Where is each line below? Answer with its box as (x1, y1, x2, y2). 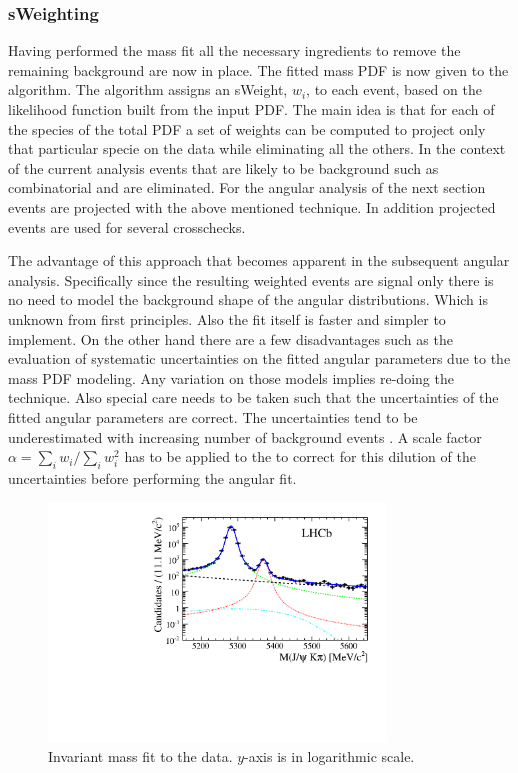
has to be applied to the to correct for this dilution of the (124, 446, 476, 467)
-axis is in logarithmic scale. (244, 745, 415, 766)
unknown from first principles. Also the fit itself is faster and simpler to (8, 308, 446, 329)
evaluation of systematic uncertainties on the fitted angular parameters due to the (8, 348, 511, 369)
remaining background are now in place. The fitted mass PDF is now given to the (8, 59, 509, 80)
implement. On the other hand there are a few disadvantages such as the (8, 328, 453, 349)
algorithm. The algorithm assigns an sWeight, (8, 79, 288, 100)
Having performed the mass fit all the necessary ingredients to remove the (8, 40, 461, 61)
